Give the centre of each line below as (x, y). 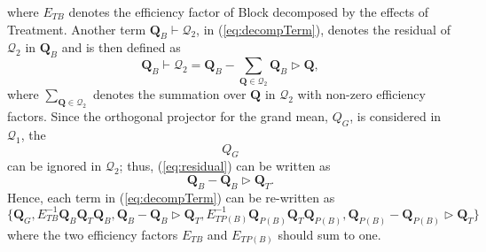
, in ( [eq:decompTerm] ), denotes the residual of (323, 29)
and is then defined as (121, 47)
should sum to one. (329, 234)
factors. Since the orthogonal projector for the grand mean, (168, 116)
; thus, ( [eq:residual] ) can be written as (225, 166)
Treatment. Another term (77, 29)
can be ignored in (55, 166)
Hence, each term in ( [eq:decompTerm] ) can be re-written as (171, 197)
